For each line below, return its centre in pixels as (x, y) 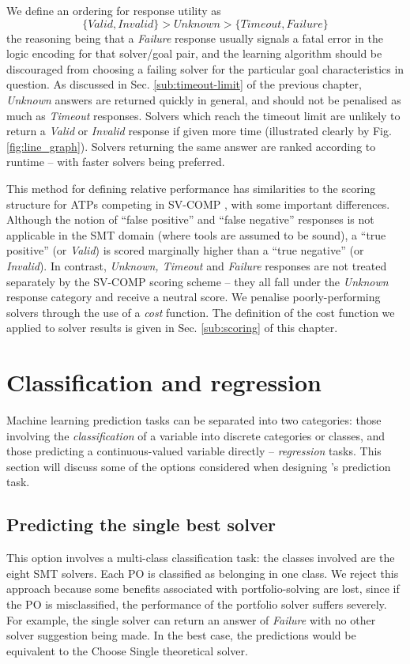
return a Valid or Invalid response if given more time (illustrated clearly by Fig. (199, 131)
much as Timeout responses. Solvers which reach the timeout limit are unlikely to (203, 115)
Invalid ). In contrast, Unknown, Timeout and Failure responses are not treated (197, 265)
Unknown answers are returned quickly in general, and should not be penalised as (204, 99)
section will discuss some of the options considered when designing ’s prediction (199, 466)
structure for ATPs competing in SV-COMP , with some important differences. (198, 204)
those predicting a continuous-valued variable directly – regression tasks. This (194, 451)
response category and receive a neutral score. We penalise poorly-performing (194, 297)
